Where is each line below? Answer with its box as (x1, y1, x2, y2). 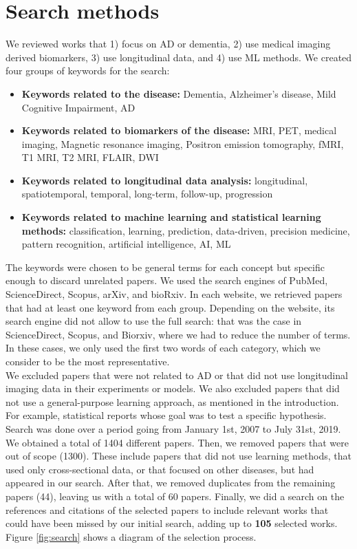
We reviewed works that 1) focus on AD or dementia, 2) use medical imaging (6, 36, 331, 51)
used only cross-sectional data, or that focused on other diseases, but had (6, 462, 314, 476)
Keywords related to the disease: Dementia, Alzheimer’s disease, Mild (21, 86, 336, 100)
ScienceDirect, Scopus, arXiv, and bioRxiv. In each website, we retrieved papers (6, 287, 343, 301)
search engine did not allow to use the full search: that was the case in (6, 314, 302, 328)
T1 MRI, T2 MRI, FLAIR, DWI (21, 150, 159, 164)
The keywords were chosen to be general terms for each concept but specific (6, 259, 325, 274)
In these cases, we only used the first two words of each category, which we (6, 341, 321, 355)
